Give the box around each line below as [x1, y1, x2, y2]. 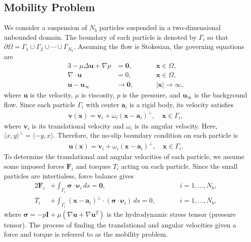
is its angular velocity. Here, [134, 120, 218, 130]
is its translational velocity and [31, 120, 124, 130]
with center [86, 99, 120, 109]
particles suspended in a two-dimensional [99, 22, 221, 32]
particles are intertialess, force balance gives [4, 170, 134, 180]
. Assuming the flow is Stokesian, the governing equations [73, 41, 244, 51]
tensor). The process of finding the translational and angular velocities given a [4, 219, 236, 229]
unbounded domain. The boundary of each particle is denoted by [4, 32, 197, 42]
